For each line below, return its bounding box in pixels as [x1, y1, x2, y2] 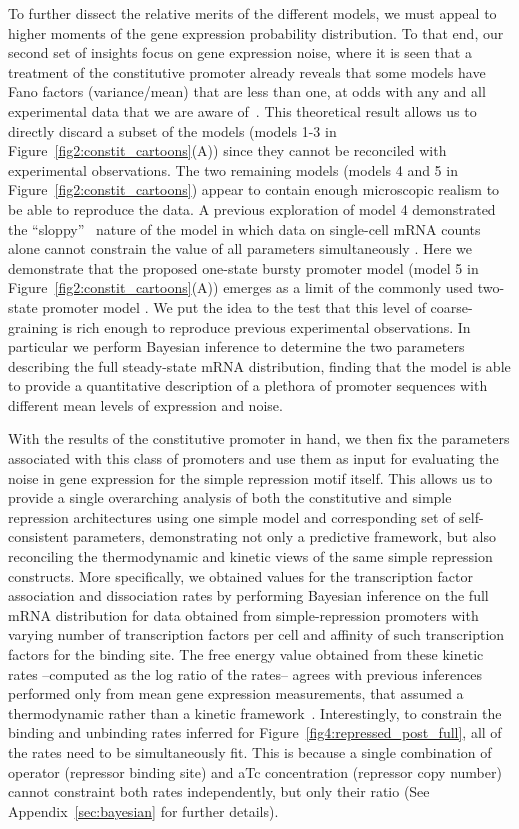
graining [8, 316, 58, 337]
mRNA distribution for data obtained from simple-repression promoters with [8, 604, 479, 625]
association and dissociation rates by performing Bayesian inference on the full [8, 585, 489, 606]
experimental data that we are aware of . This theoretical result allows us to [8, 100, 477, 121]
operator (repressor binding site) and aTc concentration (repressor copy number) [8, 761, 502, 782]
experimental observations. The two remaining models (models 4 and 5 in [8, 159, 458, 180]
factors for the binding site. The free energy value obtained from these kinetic [8, 644, 484, 664]
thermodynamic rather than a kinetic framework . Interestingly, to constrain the [8, 702, 502, 723]
